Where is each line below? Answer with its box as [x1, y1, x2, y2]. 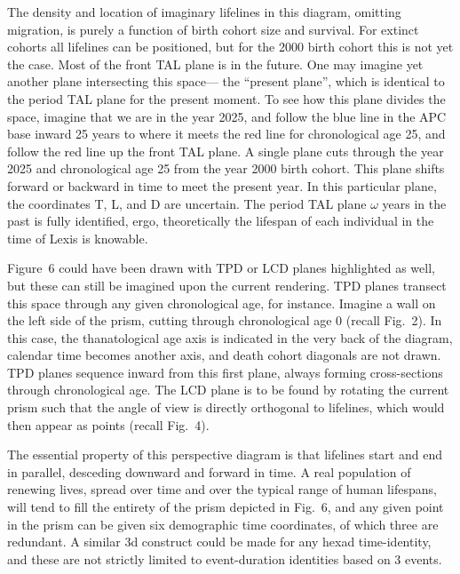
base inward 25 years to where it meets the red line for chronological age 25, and [7, 124, 446, 143]
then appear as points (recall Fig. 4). [7, 415, 210, 434]
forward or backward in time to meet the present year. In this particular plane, [7, 176, 437, 195]
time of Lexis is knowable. [7, 228, 148, 247]
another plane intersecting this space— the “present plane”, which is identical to [7, 72, 445, 91]
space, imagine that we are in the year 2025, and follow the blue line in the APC [7, 107, 447, 125]
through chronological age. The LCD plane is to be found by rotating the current [7, 380, 449, 399]
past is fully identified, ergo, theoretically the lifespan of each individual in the [7, 211, 434, 230]
